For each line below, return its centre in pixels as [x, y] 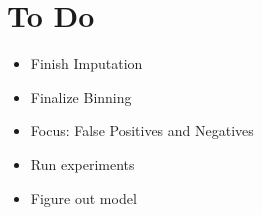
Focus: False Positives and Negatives [142, 130]
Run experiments [82, 163]
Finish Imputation [86, 63]
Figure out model [83, 197]
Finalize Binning [81, 96]
